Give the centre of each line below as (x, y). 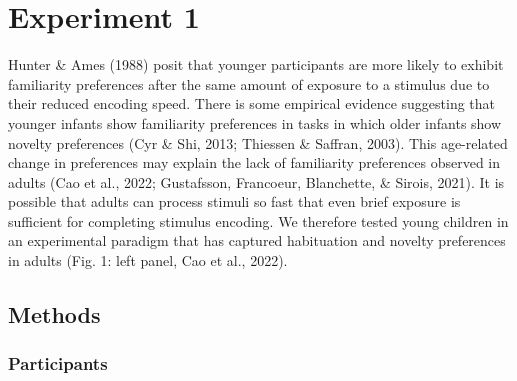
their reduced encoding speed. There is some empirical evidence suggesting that (252, 103)
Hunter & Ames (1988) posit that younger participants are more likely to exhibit (256, 64)
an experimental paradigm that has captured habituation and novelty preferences (257, 240)
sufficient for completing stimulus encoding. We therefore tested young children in (258, 220)
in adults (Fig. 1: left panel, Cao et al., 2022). (148, 260)
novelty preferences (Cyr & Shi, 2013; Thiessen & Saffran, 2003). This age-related (258, 142)
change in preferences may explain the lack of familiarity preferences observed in (254, 162)
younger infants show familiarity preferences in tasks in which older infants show (255, 122)
